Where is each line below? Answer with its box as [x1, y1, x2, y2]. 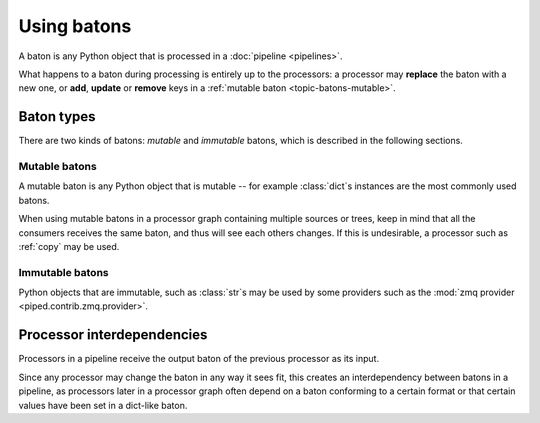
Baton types [18, 108, 96, 125]
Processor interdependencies [18, 326, 208, 344]
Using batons [18, 15, 132, 37]
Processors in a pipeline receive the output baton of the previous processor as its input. [18, 353, 380, 365]
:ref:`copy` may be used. [18, 240, 120, 252]
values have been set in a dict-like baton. [18, 399, 188, 411]
